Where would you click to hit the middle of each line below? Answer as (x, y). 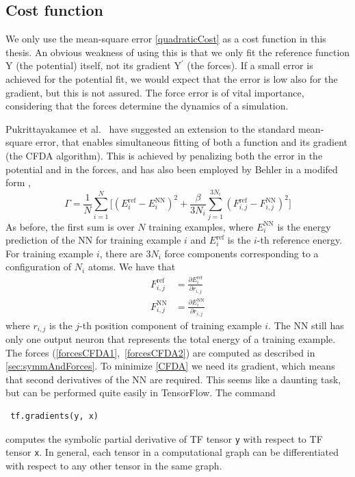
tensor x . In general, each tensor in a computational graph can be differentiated (172, 452)
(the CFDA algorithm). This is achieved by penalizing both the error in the (164, 155)
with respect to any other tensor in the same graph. (114, 465)
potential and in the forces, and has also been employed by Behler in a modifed (172, 169)
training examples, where (201, 226)
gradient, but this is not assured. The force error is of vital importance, (155, 92)
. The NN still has (306, 325)
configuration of (39, 267)
